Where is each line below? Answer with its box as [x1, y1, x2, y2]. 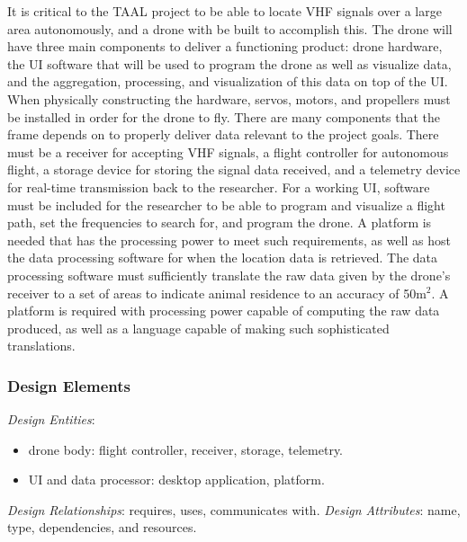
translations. [7, 336, 76, 355]
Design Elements [7, 374, 130, 396]
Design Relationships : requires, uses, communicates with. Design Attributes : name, [7, 500, 461, 519]
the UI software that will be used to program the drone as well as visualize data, [7, 54, 452, 73]
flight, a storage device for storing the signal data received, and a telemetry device [7, 160, 461, 179]
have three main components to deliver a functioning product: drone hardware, [7, 37, 443, 56]
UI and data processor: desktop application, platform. [28, 470, 325, 489]
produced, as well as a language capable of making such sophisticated [7, 318, 390, 337]
